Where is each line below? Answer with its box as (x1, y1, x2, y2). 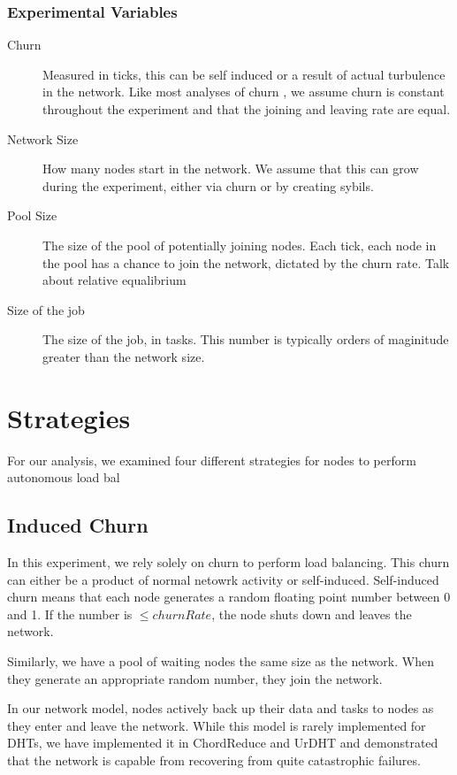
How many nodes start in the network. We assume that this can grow (42, 159, 419, 178)
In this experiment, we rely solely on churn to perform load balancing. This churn (7, 553, 450, 572)
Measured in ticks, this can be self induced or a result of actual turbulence (42, 65, 446, 83)
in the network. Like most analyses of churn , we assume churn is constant (42, 82, 445, 101)
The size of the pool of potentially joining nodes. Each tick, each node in (42, 235, 437, 254)
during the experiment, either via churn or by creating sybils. (42, 176, 374, 195)
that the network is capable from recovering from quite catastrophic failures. (7, 750, 421, 769)
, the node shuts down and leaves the (211, 604, 412, 623)
